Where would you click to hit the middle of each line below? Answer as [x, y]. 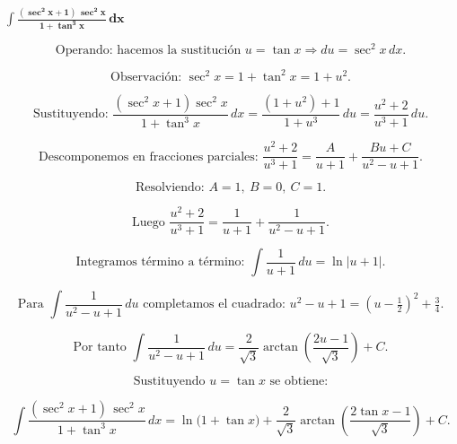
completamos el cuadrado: [214, 305]
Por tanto [100, 348]
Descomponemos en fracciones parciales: [148, 157]
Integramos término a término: [160, 262]
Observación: [146, 77]
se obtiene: [299, 382]
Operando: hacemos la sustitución [148, 51]
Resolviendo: [170, 188]
